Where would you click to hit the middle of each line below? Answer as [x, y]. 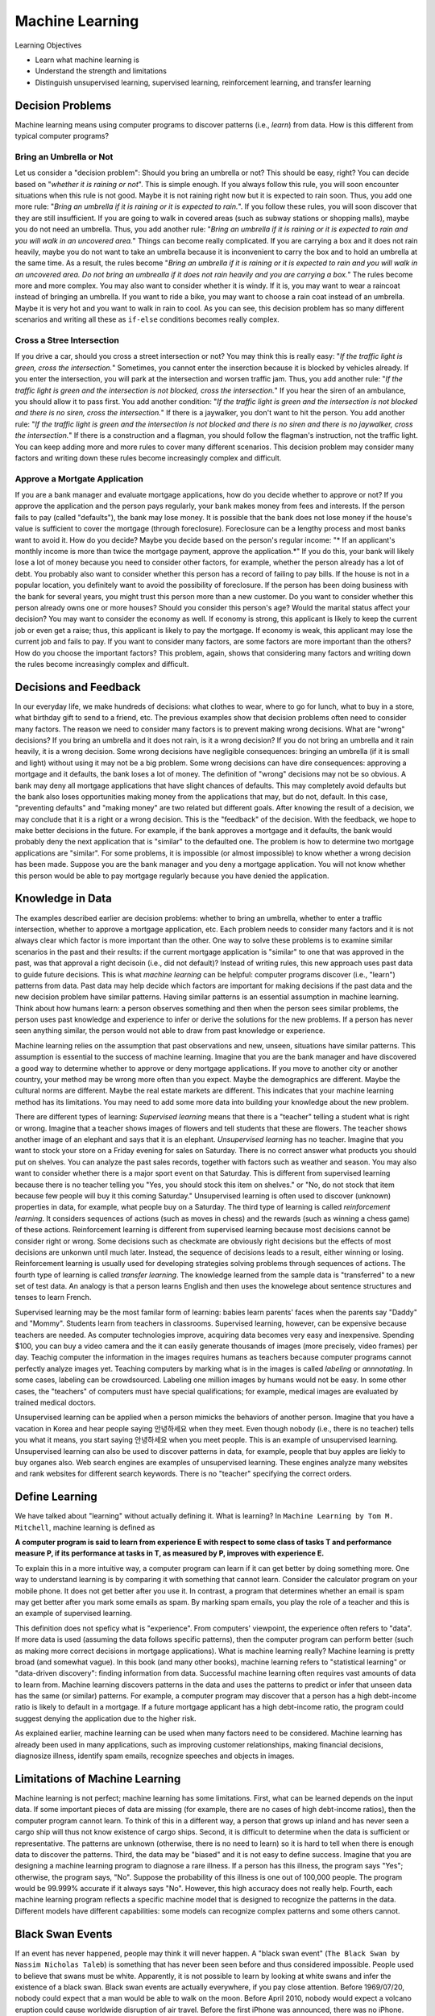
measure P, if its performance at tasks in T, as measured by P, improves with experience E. [170, 1553]
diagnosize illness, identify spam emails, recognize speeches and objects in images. [155, 1756]
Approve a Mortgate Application [79, 478]
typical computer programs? [62, 136]
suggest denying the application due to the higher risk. [106, 1718]
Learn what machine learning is [87, 60]
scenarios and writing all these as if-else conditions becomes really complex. [147, 319]
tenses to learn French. [53, 1297]
